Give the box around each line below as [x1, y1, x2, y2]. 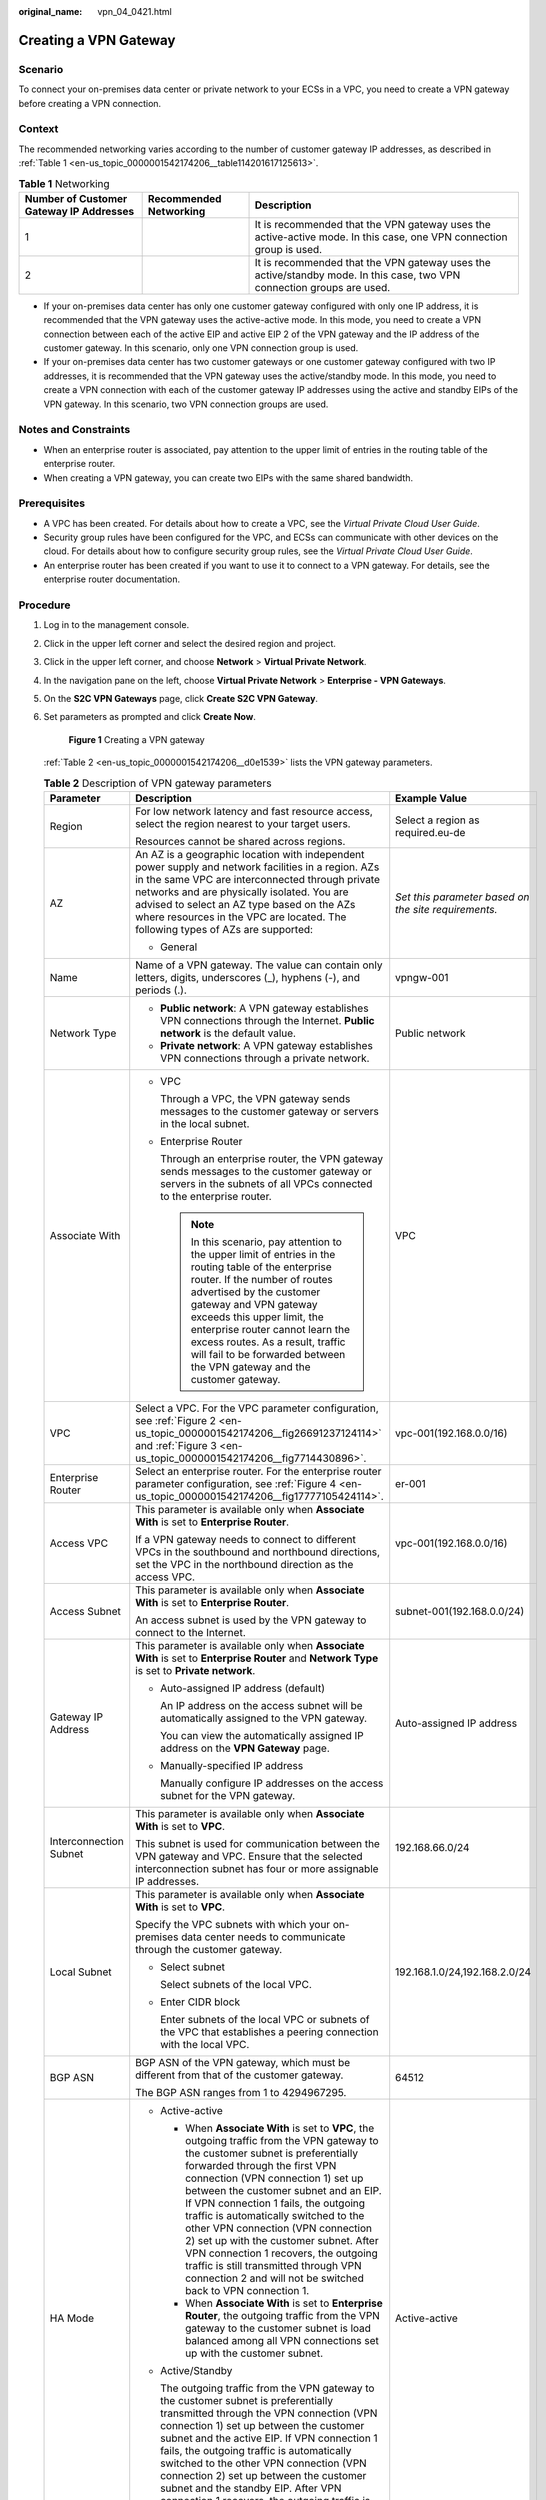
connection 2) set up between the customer [160, 2468, 367, 2482]
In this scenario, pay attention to [190, 1235, 342, 1249]
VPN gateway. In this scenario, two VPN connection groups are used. [43, 398, 329, 410]
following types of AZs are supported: [135, 922, 314, 936]
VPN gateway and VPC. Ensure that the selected [135, 1849, 364, 1863]
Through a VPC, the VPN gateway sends [160, 1091, 351, 1105]
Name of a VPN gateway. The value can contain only [135, 958, 383, 972]
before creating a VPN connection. [18, 97, 162, 109]
